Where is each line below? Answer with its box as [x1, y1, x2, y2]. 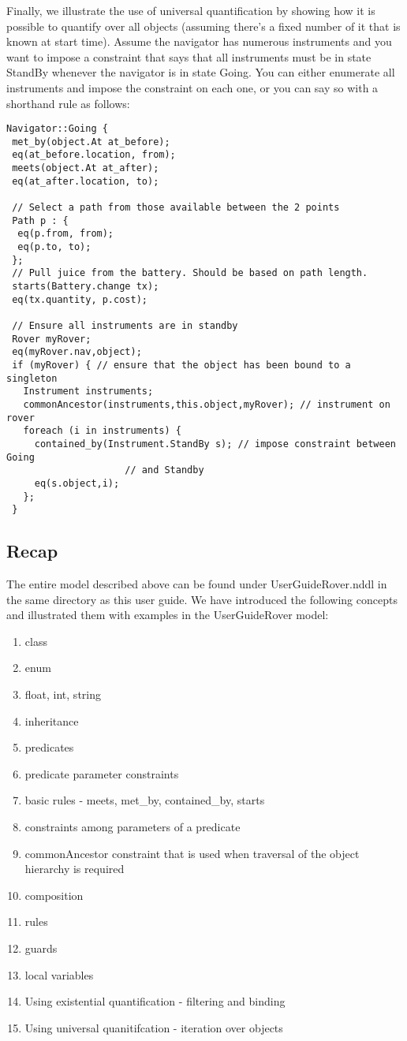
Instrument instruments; [23, 386, 154, 397]
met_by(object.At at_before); [12, 136, 170, 147]
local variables [24, 966, 94, 983]
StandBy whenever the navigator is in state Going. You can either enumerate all [6, 64, 395, 80]
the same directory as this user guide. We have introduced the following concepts [6, 591, 398, 607]
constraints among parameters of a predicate [24, 818, 241, 834]
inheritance [24, 712, 79, 729]
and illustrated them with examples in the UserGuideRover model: [6, 606, 329, 623]
